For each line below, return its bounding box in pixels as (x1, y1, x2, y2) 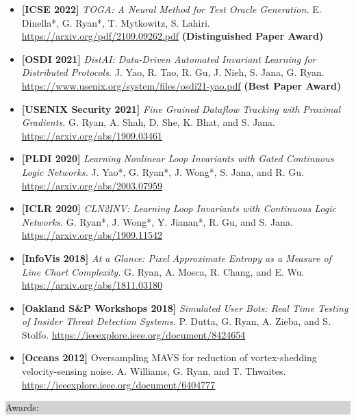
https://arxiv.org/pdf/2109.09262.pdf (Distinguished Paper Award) (21, 29, 324, 43)
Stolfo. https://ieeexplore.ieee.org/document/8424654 (21, 327, 246, 341)
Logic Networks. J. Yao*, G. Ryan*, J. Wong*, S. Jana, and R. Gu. (21, 164, 304, 179)
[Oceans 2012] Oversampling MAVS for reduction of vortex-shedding (21, 350, 317, 365)
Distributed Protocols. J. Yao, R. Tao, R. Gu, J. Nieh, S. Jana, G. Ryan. (21, 65, 325, 79)
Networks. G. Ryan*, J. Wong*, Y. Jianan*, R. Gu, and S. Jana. (21, 214, 293, 228)
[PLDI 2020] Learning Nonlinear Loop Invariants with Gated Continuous (21, 151, 334, 166)
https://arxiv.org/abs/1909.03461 (21, 128, 163, 142)
